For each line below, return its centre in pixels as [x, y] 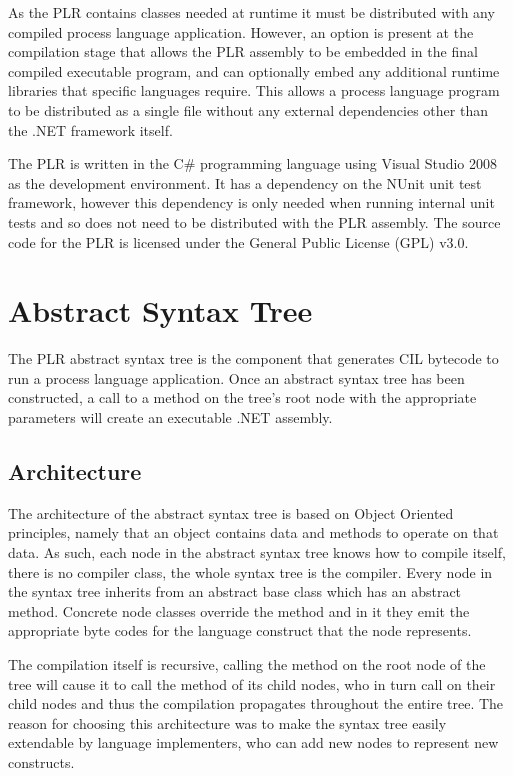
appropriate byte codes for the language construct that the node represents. [240, 630]
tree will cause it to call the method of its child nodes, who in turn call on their [252, 683]
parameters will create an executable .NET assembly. [170, 417]
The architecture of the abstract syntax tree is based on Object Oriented [231, 512]
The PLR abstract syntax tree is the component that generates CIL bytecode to [253, 358]
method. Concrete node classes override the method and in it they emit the [239, 610]
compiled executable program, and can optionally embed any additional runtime [254, 70]
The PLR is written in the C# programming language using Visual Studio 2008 [253, 163]
